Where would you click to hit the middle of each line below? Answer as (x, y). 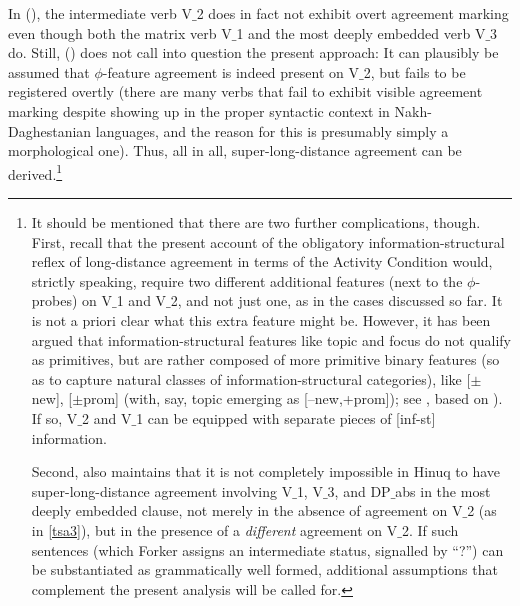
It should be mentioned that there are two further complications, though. (256, 222)
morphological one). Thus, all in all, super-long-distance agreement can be (235, 150)
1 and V (141, 300)
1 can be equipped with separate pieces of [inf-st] (286, 417)
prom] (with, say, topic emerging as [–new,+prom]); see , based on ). (293, 398)
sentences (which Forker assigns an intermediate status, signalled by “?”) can (267, 549)
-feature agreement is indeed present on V (230, 71)
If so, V (54, 417)
